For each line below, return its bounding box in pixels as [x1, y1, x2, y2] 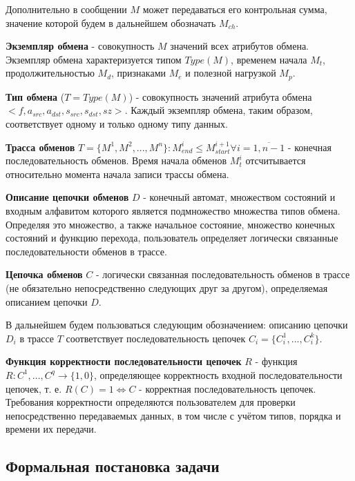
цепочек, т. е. [6, 381, 62, 395]
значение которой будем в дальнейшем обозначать [6, 15, 216, 30]
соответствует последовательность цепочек [66, 331, 246, 345]
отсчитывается [245, 153, 306, 168]
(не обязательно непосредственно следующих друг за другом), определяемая [6, 280, 328, 295]
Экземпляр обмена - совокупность [6, 39, 155, 53]
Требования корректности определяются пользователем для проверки [6, 395, 296, 409]
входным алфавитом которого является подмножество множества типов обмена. [6, 203, 340, 217]
